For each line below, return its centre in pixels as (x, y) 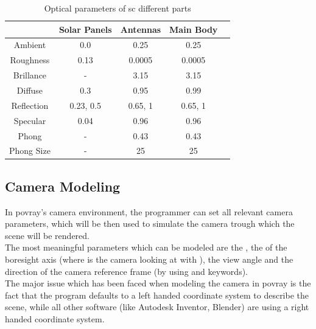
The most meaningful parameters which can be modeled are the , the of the (146, 247)
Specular (30, 120)
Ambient (30, 45)
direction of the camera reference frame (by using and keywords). (126, 271)
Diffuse (30, 90)
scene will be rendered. (47, 235)
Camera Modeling (63, 186)
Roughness (30, 60)
